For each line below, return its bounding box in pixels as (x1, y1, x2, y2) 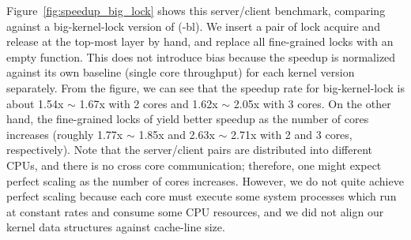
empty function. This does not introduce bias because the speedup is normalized (6, 48, 396, 65)
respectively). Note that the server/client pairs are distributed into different (6, 141, 372, 158)
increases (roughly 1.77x (6, 126, 123, 142)
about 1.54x (6, 95, 64, 111)
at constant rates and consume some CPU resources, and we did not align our (6, 203, 384, 219)
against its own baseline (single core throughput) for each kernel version (6, 64, 355, 81)
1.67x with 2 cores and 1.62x (79, 95, 218, 111)
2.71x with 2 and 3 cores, (231, 126, 353, 142)
